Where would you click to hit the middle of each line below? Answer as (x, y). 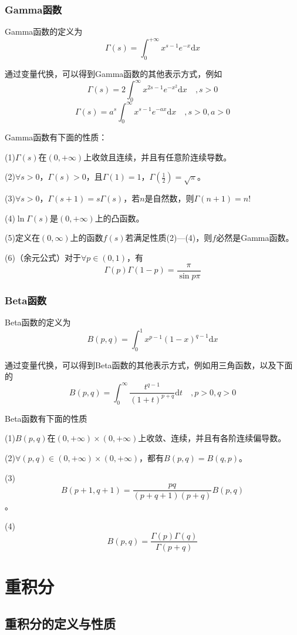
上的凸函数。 (119, 218)
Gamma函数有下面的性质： (56, 137)
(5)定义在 (22, 238)
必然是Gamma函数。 (255, 238)
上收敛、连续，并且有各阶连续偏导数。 (212, 438)
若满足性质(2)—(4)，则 (169, 238)
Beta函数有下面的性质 (46, 418)
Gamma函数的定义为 (44, 31)
